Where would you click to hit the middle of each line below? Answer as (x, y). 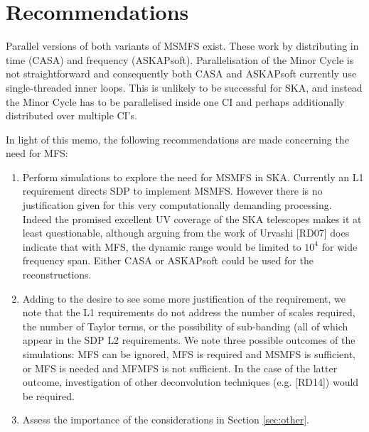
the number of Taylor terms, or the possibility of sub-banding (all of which (185, 326)
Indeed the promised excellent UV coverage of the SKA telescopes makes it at (192, 218)
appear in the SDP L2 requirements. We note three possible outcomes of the (189, 340)
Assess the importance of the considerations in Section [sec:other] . (166, 420)
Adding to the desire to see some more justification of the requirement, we (184, 298)
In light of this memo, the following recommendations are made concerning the (177, 139)
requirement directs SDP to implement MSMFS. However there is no (172, 191)
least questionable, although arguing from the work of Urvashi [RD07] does (186, 233)
